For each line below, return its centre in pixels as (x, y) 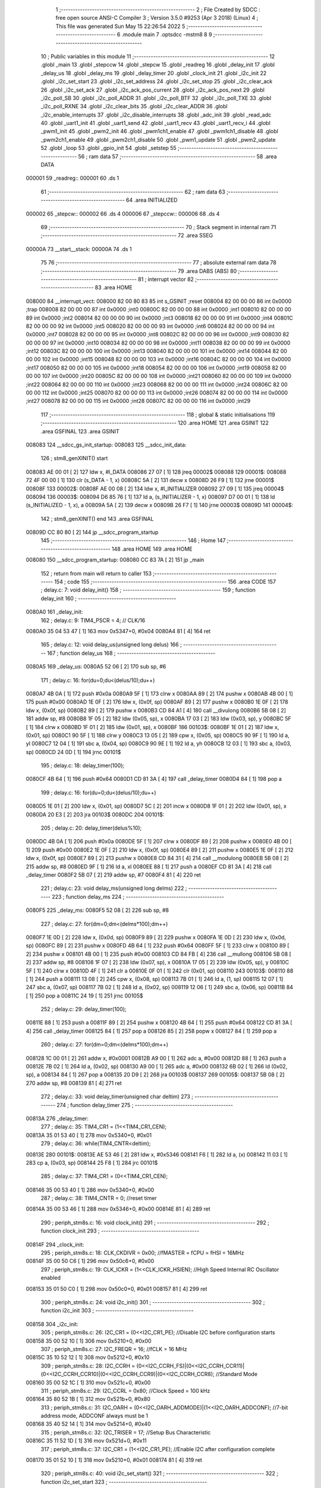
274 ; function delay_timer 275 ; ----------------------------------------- (145, 1105)
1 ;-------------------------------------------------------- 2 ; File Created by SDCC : (158, 10)
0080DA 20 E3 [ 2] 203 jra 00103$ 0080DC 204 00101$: (95, 814)
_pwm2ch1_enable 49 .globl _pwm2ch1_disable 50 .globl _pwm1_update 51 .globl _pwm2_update (158, 139)
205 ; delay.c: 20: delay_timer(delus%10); (91, 828)
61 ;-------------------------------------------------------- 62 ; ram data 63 (133, 192)
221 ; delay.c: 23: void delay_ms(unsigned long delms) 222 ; (114, 888)
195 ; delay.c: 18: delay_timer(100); (83, 765)
